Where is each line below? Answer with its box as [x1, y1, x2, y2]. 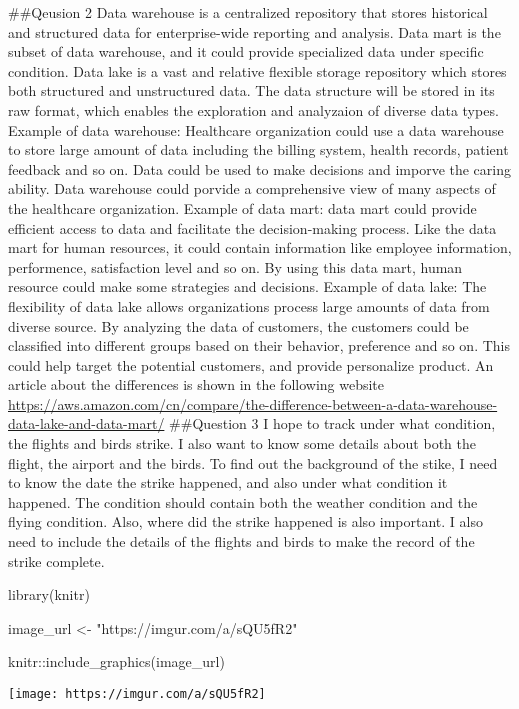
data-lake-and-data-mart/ [8, 413, 165, 434]
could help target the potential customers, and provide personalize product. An [8, 354, 494, 375]
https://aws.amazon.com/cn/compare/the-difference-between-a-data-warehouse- [8, 393, 498, 414]
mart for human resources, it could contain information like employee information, [8, 237, 512, 258]
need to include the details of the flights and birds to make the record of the [8, 531, 475, 552]
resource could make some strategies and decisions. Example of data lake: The [8, 276, 487, 297]
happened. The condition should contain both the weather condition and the [8, 491, 478, 512]
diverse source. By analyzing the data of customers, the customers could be [8, 315, 469, 336]
